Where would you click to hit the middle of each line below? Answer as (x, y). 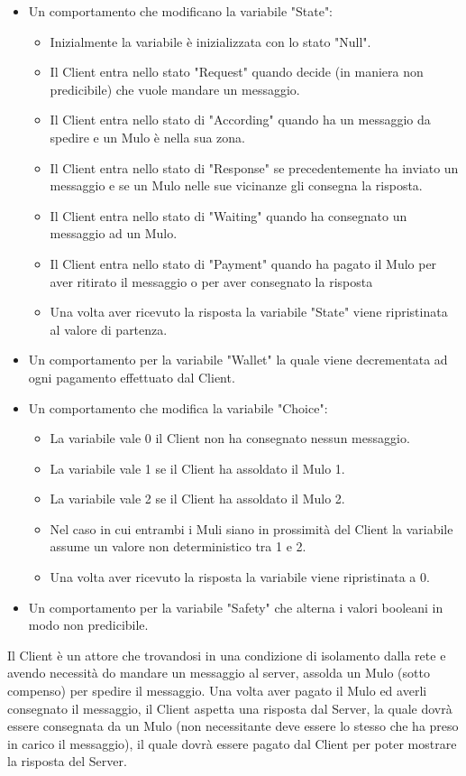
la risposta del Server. (67, 761)
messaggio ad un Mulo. (114, 233)
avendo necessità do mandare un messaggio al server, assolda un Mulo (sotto (219, 673)
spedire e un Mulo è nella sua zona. (148, 137)
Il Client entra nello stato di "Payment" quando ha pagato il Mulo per (243, 263)
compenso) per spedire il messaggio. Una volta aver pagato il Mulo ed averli (217, 691)
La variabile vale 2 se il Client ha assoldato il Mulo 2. (197, 499)
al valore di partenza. (109, 329)
